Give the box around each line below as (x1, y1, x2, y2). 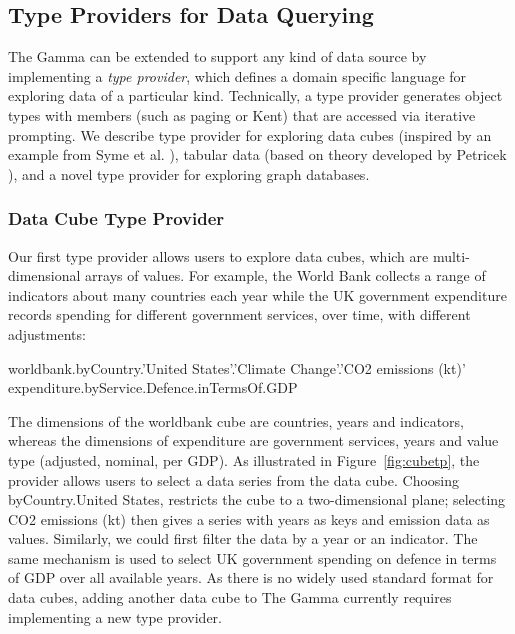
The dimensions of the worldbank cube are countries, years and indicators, (8, 410, 464, 431)
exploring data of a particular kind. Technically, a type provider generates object (8, 85, 503, 106)
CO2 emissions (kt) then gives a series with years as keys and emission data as (8, 508, 490, 529)
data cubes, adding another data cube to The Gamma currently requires (8, 587, 452, 608)
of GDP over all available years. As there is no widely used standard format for (8, 567, 494, 588)
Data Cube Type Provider (8, 206, 225, 231)
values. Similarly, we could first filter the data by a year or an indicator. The (8, 528, 478, 549)
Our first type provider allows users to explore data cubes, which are (8, 245, 429, 266)
